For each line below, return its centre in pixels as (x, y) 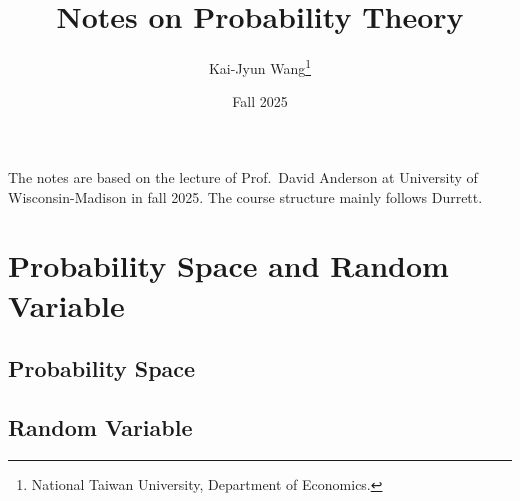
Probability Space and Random (228, 265)
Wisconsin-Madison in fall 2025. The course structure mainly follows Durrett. (245, 196)
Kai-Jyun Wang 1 (260, 66)
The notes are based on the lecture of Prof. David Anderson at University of (243, 176)
